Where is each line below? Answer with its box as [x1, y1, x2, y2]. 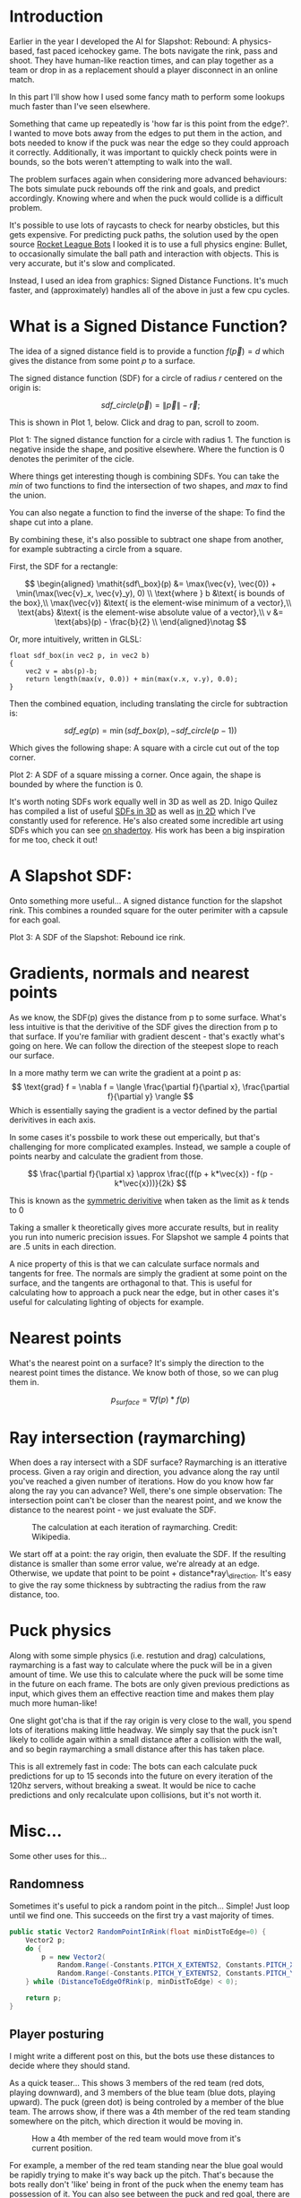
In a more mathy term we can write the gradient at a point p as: [9, 1067, 242, 1077]
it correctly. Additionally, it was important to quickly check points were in [9, 146, 278, 158]
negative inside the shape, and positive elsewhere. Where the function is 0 [9, 444, 285, 454]
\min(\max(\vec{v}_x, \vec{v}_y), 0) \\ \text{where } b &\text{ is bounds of [16, 587, 285, 598]
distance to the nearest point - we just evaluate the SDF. [9, 1504, 217, 1516]
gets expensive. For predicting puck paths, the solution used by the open [9, 229, 279, 239]
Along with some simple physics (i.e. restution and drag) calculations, [9, 1650, 266, 1661]
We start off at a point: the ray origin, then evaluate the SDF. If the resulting [9, 1549, 287, 1560]
